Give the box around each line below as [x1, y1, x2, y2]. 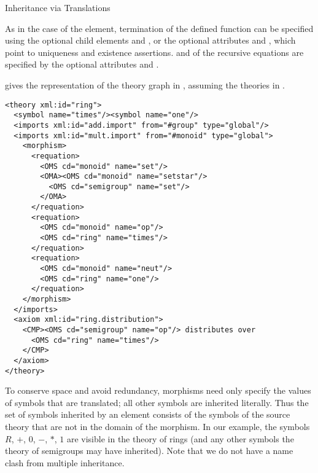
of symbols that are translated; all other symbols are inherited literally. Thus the [5, 396, 309, 408]
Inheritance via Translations [5, 1, 111, 14]
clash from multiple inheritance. [5, 456, 125, 469]
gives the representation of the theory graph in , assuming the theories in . [5, 78, 285, 91]
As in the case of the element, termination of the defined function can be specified [5, 21, 314, 34]
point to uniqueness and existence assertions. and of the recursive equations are [5, 45, 304, 58]
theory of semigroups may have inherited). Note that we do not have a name [5, 444, 293, 457]
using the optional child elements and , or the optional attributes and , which [5, 34, 296, 47]
